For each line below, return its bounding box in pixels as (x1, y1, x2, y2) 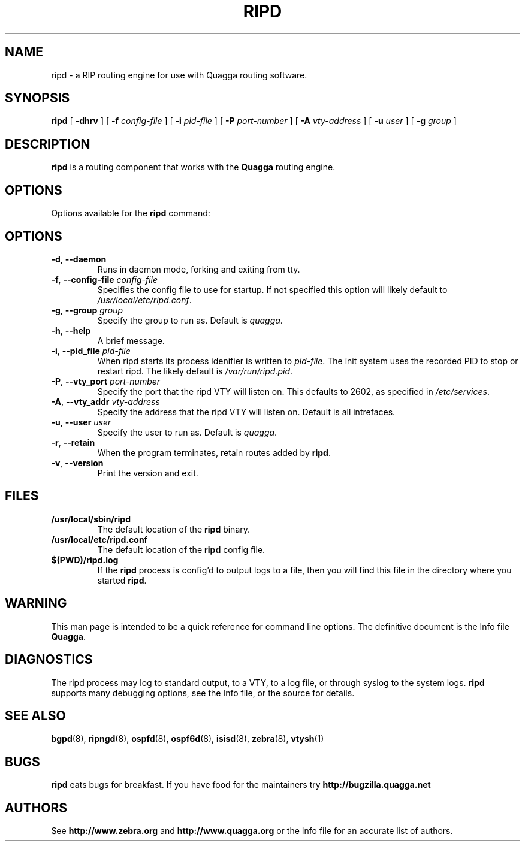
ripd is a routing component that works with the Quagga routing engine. (51, 162, 336, 173)
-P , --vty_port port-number (51, 376, 161, 386)
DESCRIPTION (5, 136, 90, 152)
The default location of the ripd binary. (97, 524, 251, 534)
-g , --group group (51, 304, 123, 315)
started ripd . (97, 575, 147, 585)
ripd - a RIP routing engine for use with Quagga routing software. (51, 70, 307, 80)
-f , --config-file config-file (51, 274, 158, 285)
